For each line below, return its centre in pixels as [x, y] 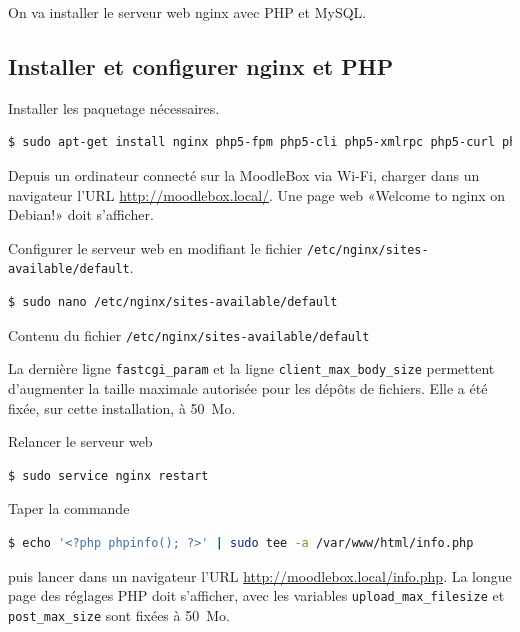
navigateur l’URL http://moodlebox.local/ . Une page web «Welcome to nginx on [257, 194]
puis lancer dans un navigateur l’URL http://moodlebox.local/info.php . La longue [260, 575]
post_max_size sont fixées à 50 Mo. [119, 614]
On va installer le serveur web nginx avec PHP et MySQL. [187, 12]
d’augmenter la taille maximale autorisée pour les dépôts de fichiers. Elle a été [248, 387]
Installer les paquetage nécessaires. [114, 107]
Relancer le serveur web [80, 441]
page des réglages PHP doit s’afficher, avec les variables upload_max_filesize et [256, 595]
